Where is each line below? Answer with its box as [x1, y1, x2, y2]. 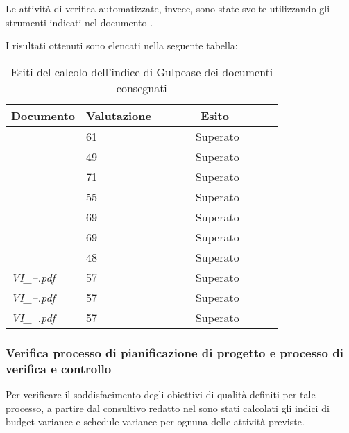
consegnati [116, 79, 167, 96]
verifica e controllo [6, 359, 112, 377]
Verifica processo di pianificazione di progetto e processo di [6, 343, 343, 361]
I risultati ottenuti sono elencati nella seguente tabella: [6, 38, 238, 53]
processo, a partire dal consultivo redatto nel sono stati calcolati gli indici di [6, 400, 330, 415]
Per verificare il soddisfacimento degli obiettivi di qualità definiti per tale [6, 387, 316, 401]
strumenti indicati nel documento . [6, 15, 153, 29]
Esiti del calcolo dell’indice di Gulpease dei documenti [10, 63, 273, 80]
